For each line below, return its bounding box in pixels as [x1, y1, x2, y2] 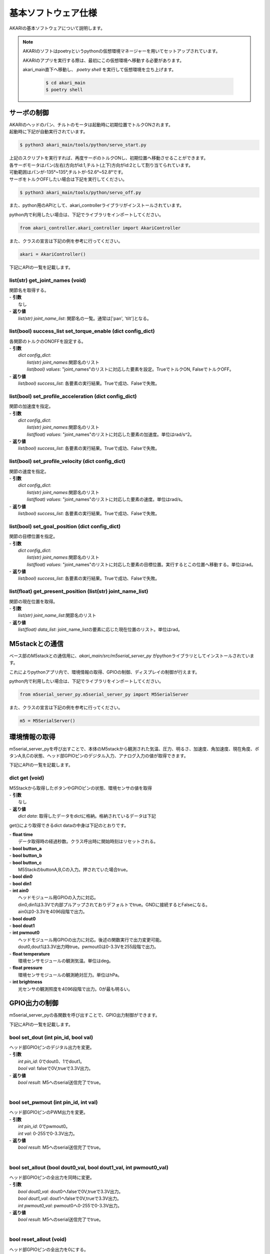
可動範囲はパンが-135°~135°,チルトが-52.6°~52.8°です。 [9, 169, 126, 175]
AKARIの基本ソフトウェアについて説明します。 [9, 25, 105, 31]
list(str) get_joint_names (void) [9, 276, 86, 283]
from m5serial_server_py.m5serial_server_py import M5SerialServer [19, 692, 189, 697]
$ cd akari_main [45, 80, 86, 86]
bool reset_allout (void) [9, 1236, 67, 1243]
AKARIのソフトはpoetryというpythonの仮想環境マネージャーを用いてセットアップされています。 [22, 48, 220, 54]
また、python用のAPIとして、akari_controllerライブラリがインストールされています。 [9, 202, 184, 208]
